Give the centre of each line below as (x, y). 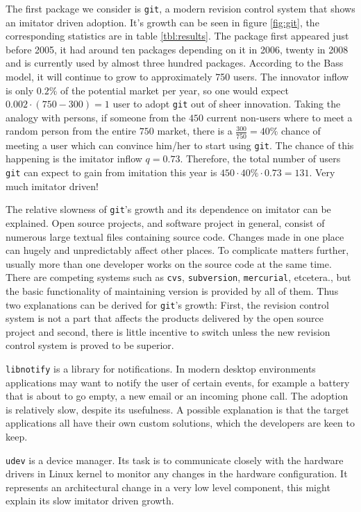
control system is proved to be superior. (90, 345)
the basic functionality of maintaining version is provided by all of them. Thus (172, 290)
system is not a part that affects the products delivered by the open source (165, 318)
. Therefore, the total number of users (260, 159)
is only (20, 90)
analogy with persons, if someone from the (96, 117)
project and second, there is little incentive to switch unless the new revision (168, 331)
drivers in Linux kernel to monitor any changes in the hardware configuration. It (177, 473)
